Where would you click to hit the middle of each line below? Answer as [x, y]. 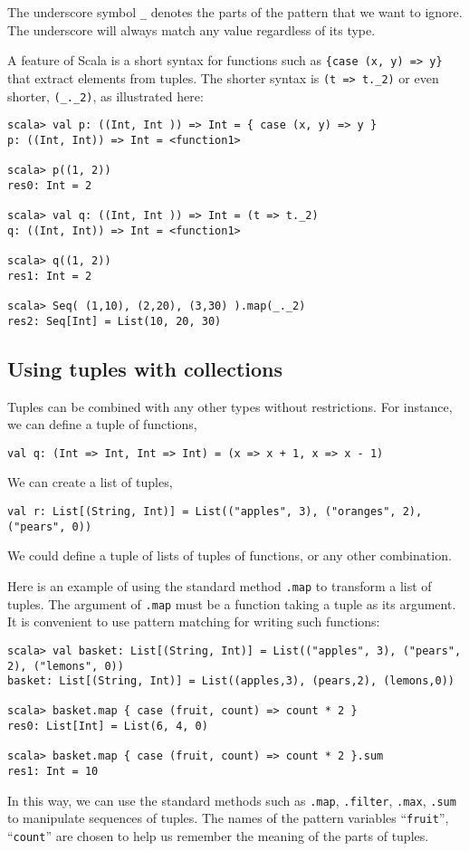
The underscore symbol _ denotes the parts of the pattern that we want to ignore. [235, 12]
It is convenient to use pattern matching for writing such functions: [194, 622]
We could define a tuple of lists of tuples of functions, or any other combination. [230, 555]
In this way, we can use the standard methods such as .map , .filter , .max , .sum [232, 800]
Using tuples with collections [145, 368]
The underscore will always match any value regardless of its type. [191, 29]
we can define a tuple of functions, [102, 424]
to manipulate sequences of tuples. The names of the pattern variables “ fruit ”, [228, 818]
